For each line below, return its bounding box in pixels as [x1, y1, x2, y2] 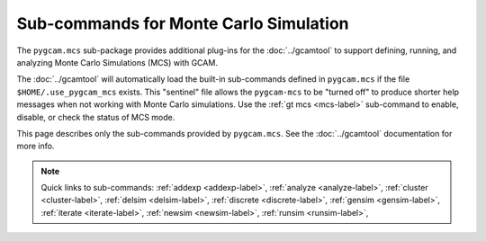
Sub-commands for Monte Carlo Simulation [16, 13, 350, 33]
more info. [16, 140, 55, 152]
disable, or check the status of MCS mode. [16, 112, 175, 122]
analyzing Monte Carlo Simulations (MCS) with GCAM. [16, 57, 218, 67]
